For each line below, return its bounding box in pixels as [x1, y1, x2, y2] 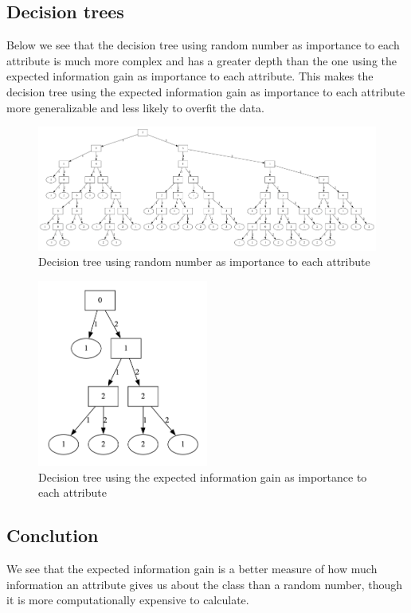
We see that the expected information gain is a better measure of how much [6, 560, 378, 577]
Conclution [6, 523, 99, 548]
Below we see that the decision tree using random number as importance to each [6, 37, 400, 53]
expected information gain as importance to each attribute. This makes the [6, 68, 374, 84]
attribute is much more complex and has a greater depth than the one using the [6, 52, 397, 68]
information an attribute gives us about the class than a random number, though [6, 576, 403, 592]
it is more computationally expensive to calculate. [6, 592, 249, 608]
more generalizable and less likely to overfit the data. [6, 99, 264, 115]
